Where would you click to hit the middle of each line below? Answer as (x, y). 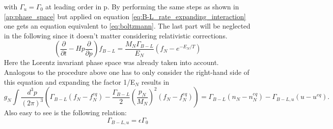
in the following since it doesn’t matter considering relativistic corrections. (116, 35)
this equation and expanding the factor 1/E (69, 81)
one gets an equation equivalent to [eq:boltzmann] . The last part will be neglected (127, 26)
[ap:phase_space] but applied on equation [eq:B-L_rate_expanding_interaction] (125, 16)
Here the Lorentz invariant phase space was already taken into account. (111, 62)
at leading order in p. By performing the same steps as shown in (142, 6)
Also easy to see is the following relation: (65, 113)
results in (155, 81)
